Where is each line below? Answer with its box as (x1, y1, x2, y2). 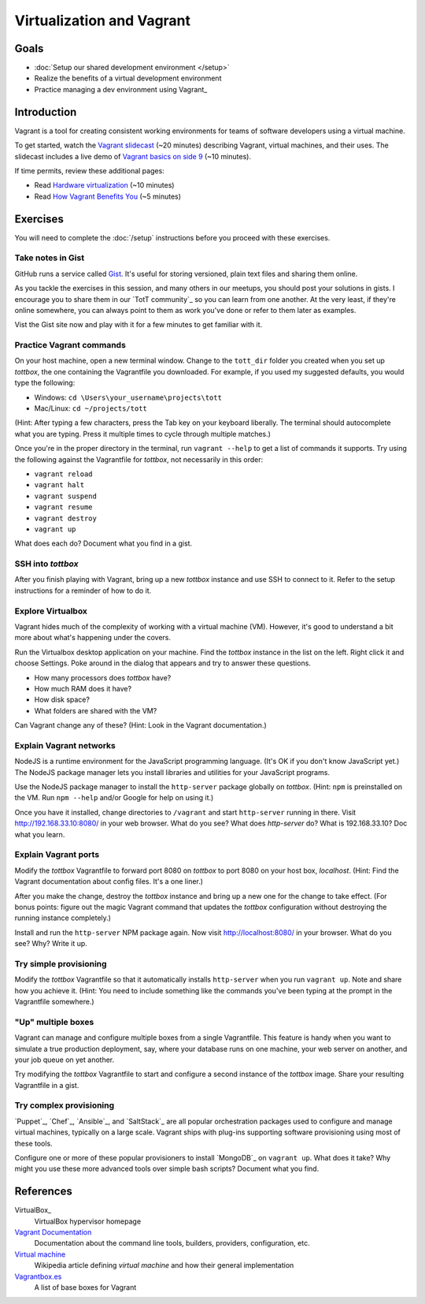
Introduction (14, 105, 77, 118)
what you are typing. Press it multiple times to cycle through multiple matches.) (14, 429, 272, 438)
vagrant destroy (34, 513, 98, 523)
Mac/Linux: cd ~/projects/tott (34, 404, 147, 413)
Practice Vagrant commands (14, 340, 126, 351)
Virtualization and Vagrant (14, 12, 191, 29)
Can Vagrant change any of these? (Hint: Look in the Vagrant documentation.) (14, 721, 267, 730)
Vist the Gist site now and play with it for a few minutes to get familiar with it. (14, 320, 263, 330)
